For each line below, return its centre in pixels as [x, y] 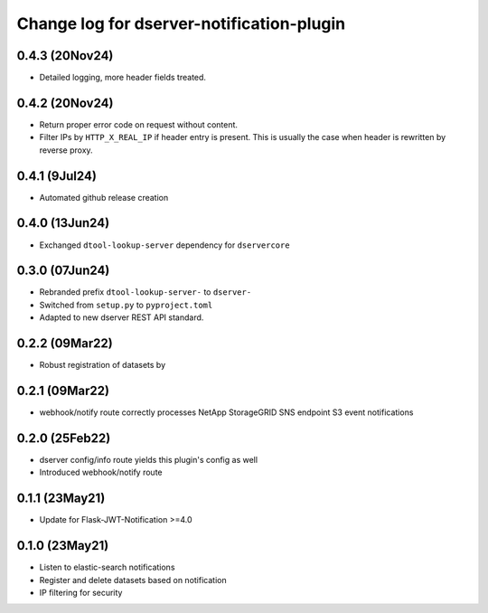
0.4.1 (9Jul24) [56, 176]
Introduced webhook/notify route [101, 472]
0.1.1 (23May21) [61, 499]
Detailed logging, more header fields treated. [123, 78]
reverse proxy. [66, 150]
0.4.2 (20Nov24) [65, 103]
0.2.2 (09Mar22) [65, 344]
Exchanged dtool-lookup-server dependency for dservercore [164, 245]
